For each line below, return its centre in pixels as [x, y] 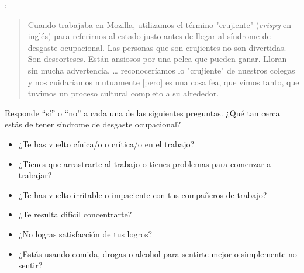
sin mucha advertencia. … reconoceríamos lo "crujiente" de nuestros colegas [161, 70]
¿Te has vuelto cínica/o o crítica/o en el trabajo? [106, 144]
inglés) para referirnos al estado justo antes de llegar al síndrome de [149, 36]
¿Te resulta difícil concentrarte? [75, 214]
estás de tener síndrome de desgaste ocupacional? [93, 124]
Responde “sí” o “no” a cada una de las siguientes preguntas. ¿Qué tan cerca [142, 113]
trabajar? [35, 175]
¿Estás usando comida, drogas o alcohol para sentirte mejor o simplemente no [158, 253]
